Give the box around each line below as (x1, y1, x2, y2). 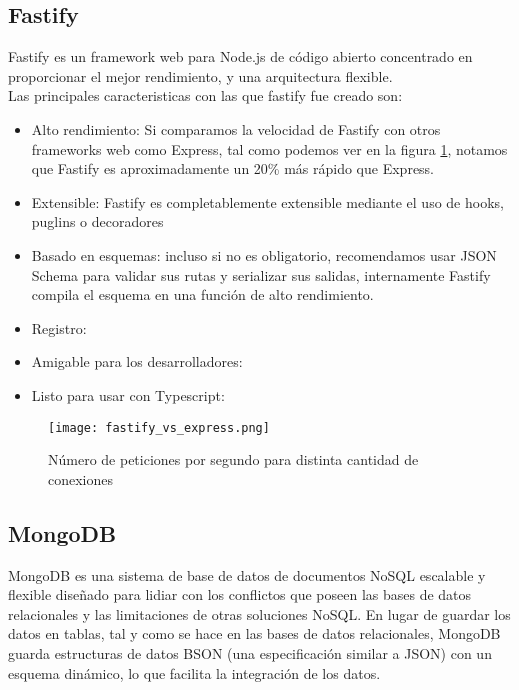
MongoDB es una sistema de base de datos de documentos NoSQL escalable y (8, 564, 486, 585)
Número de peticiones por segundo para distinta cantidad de (48, 449, 419, 470)
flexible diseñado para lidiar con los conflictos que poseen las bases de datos (8, 584, 472, 605)
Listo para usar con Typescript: (31, 384, 225, 405)
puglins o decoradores (31, 211, 164, 232)
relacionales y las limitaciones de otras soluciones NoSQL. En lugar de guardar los (8, 603, 511, 624)
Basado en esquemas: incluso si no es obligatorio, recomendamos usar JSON (31, 244, 497, 265)
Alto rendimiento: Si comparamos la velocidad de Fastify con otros (31, 118, 441, 139)
